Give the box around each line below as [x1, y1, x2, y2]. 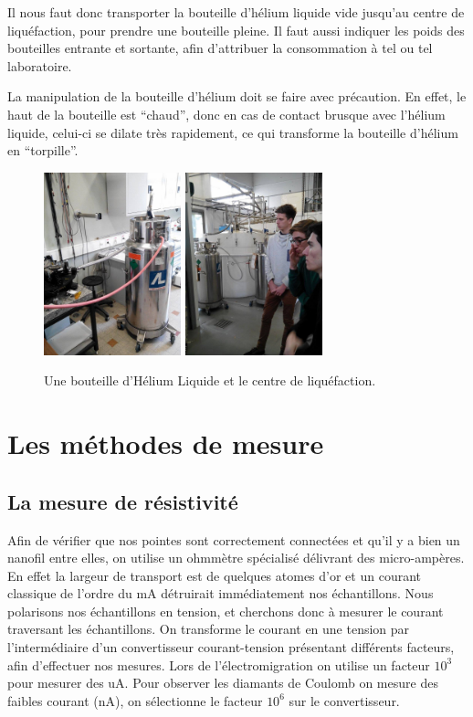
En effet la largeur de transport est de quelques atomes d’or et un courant [7, 565, 421, 585]
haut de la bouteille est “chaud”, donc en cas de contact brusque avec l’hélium [7, 104, 446, 123]
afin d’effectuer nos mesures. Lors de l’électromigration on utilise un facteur [7, 655, 430, 674]
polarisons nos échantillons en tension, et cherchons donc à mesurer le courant [7, 601, 444, 620]
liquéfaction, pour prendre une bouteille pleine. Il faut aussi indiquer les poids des [7, 20, 465, 39]
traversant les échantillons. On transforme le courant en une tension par [7, 619, 410, 638]
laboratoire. [7, 56, 72, 75]
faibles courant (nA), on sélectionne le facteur [7, 691, 263, 710]
